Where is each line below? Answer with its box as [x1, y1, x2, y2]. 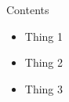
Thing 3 [24, 80, 64, 97]
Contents [6, 2, 49, 17]
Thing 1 [24, 27, 64, 44]
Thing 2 [24, 54, 64, 71]
